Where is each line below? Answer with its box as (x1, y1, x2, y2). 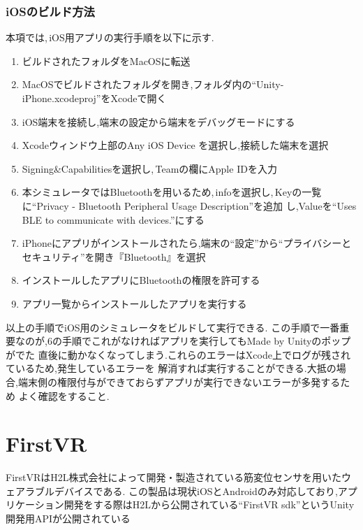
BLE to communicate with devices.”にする (22, 212, 205, 227)
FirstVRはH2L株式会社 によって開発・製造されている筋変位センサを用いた (6, 470, 342, 485)
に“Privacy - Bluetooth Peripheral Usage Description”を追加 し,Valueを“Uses (22, 198, 357, 213)
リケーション (6, 497, 64, 512)
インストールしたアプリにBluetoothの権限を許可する (22, 273, 260, 287)
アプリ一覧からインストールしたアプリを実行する (22, 296, 247, 310)
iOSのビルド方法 (6, 2, 95, 20)
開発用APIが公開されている (6, 511, 131, 525)
